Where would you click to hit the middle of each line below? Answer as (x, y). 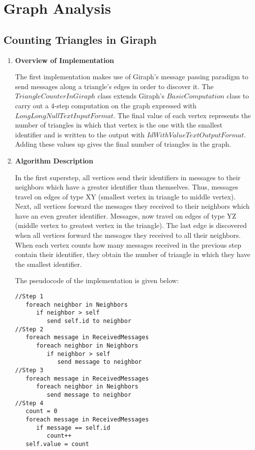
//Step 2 (29, 329)
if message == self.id (73, 428)
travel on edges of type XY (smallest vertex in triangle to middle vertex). (125, 196)
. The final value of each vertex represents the (182, 115)
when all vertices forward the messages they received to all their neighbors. (128, 235)
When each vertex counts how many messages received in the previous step (128, 244)
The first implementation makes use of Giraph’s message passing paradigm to (132, 77)
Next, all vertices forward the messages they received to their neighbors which (132, 206)
